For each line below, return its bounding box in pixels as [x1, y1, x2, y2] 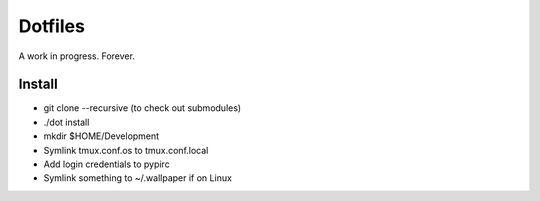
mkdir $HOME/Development [43, 130, 160, 142]
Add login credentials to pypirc [43, 158, 170, 170]
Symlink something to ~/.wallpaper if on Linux [43, 172, 232, 184]
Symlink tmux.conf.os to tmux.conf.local [43, 144, 209, 156]
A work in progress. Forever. [18, 50, 135, 62]
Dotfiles [18, 15, 85, 37]
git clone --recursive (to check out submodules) [43, 102, 242, 114]
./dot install [43, 116, 90, 128]
